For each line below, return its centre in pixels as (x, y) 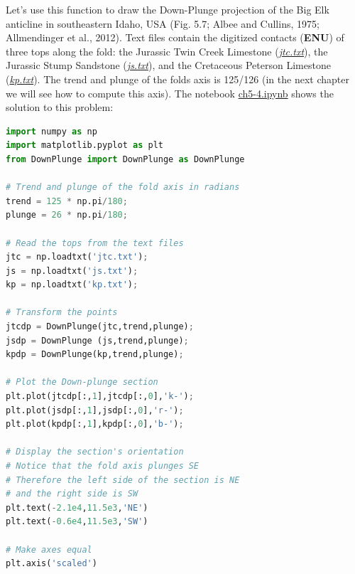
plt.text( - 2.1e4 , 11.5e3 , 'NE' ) (77, 507)
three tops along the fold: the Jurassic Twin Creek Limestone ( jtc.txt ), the (167, 51)
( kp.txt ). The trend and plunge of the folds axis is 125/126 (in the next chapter (177, 79)
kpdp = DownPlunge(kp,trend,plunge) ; (95, 355)
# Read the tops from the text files (95, 243)
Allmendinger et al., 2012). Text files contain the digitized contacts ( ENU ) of (175, 37)
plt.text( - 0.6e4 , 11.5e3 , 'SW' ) (77, 522)
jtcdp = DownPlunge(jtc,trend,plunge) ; (100, 327)
